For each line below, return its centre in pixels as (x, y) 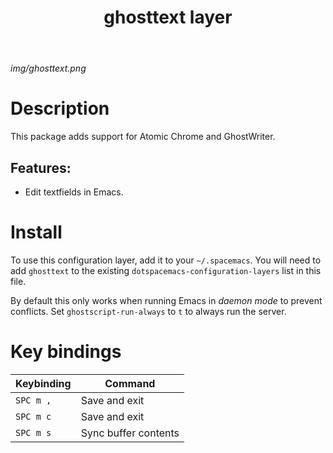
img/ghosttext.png (48, 68)
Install (36, 232)
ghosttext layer (168, 17)
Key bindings (66, 352)
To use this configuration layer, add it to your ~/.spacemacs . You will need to (166, 260)
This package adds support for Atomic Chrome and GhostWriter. (143, 137)
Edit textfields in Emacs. (74, 192)
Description (60, 108)
